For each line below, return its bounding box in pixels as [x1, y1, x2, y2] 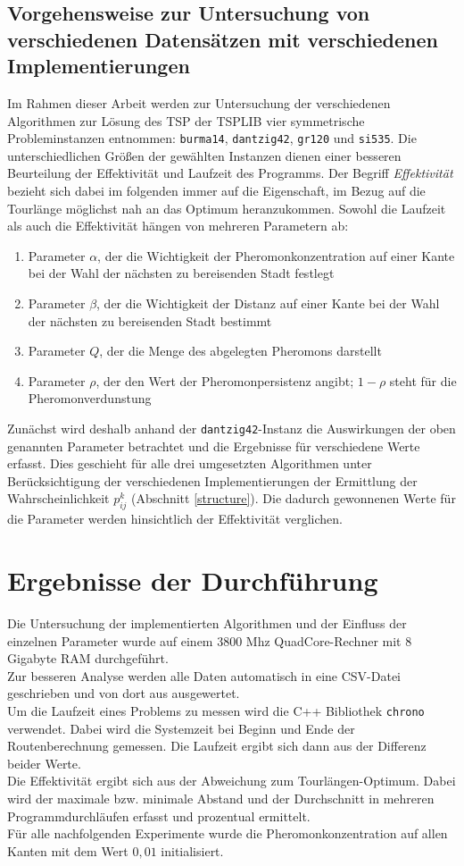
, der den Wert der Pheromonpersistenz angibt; [95, 371, 354, 390]
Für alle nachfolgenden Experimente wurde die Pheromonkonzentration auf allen [7, 824, 448, 843]
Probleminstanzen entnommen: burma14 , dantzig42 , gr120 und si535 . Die [7, 129, 417, 147]
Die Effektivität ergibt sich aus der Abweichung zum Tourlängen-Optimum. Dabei [7, 771, 456, 790]
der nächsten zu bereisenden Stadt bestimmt [28, 311, 272, 330]
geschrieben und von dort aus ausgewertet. [7, 684, 240, 702]
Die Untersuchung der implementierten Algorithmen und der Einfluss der [7, 613, 407, 632]
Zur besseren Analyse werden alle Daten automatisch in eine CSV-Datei [7, 666, 401, 685]
